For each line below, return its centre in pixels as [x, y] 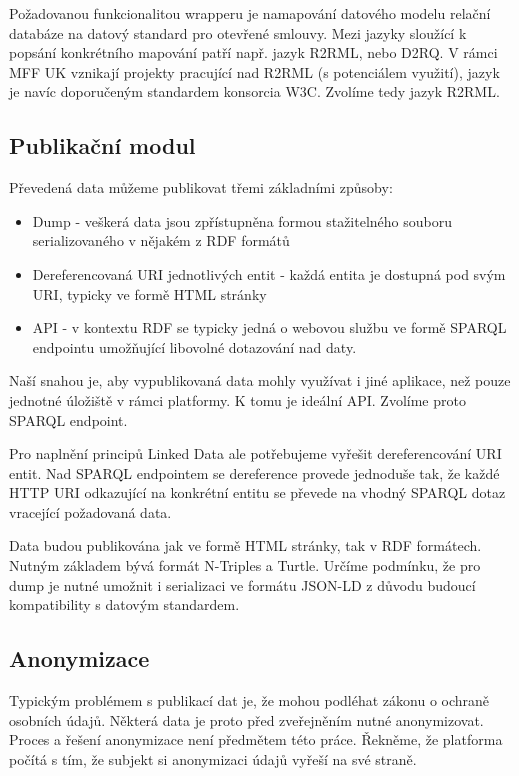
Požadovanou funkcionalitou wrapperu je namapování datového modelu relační [250, 13]
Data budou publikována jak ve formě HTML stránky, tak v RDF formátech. [245, 545]
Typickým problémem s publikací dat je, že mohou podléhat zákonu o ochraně [249, 700]
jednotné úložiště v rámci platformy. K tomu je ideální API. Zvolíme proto [237, 399]
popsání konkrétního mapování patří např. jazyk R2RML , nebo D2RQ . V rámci [253, 52]
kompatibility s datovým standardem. [124, 604]
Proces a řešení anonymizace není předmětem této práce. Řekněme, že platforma [256, 739]
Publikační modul [102, 145]
